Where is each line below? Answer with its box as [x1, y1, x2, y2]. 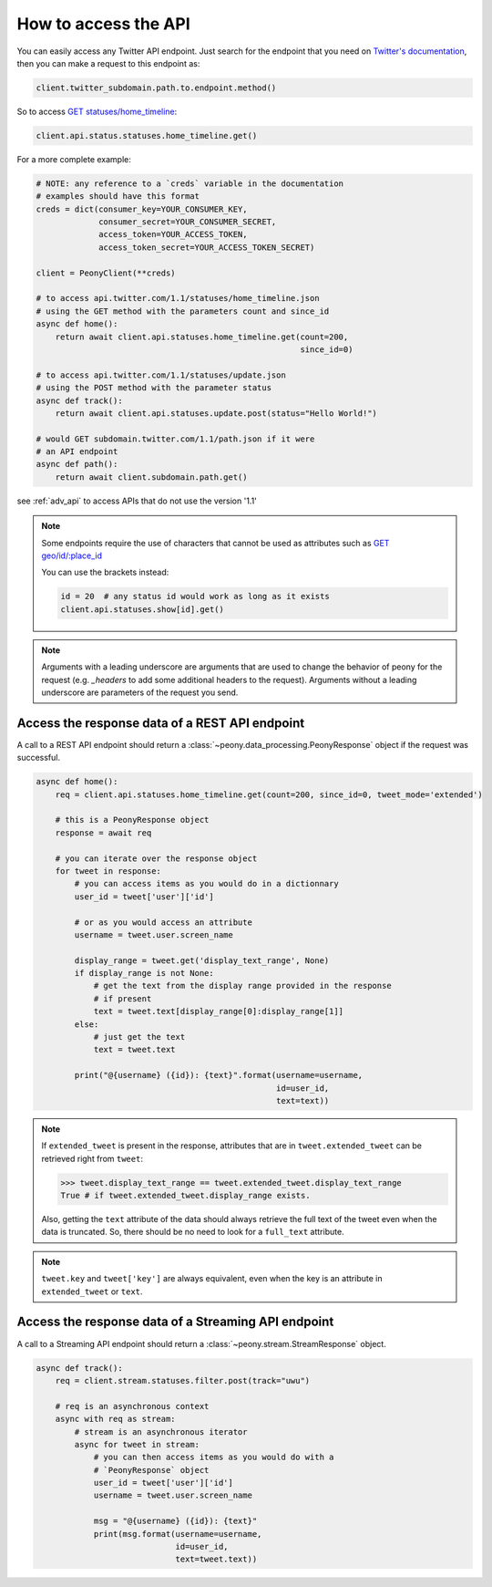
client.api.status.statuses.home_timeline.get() [36, 130, 258, 140]
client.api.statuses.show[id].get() [60, 604, 225, 615]
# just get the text [93, 1032, 186, 1042]
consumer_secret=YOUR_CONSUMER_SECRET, [98, 217, 277, 227]
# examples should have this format [36, 192, 200, 202]
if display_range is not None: [74, 968, 214, 979]
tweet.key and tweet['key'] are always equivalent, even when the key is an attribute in [41, 1273, 383, 1284]
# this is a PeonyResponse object [55, 814, 210, 825]
